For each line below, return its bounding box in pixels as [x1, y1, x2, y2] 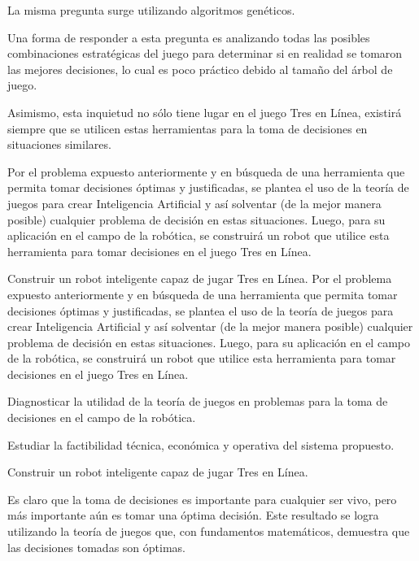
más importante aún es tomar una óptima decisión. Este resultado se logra [7, 507, 379, 524]
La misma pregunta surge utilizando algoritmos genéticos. [7, 2, 295, 18]
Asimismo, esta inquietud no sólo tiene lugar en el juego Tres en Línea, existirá [7, 103, 402, 120]
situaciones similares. [7, 136, 111, 153]
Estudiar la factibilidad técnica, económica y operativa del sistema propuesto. [7, 436, 395, 453]
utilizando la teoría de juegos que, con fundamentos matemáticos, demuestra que [7, 523, 410, 540]
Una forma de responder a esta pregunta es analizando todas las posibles [7, 28, 370, 46]
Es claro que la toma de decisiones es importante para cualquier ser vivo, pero [7, 490, 397, 507]
